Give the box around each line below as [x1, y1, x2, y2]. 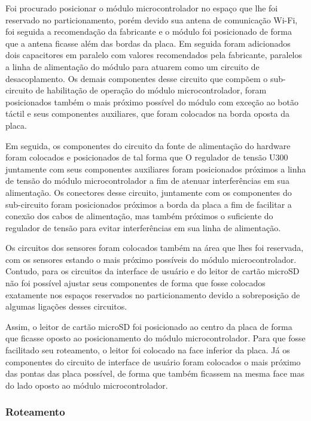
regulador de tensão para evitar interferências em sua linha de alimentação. [5, 221, 281, 234]
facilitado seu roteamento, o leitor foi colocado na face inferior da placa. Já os [5, 344, 290, 356]
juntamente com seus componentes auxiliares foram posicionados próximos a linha [5, 162, 306, 175]
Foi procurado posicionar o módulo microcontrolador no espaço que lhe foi [5, 2, 278, 14]
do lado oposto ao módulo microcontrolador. [5, 378, 168, 391]
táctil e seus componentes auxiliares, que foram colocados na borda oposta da [5, 107, 290, 120]
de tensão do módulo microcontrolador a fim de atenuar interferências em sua [5, 174, 289, 187]
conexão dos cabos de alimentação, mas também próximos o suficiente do [5, 210, 273, 222]
